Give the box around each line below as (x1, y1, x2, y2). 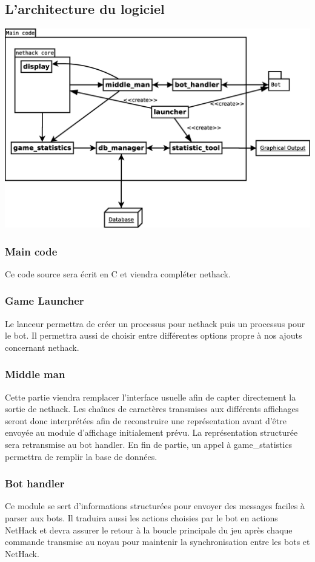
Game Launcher (5, 293, 84, 308)
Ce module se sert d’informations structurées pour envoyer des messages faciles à (5, 499, 305, 512)
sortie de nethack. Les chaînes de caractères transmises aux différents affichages (5, 402, 299, 415)
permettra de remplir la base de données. (5, 450, 157, 462)
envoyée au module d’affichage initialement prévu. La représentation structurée (5, 426, 298, 439)
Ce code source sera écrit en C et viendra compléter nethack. (5, 267, 231, 280)
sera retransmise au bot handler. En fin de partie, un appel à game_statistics (5, 438, 293, 450)
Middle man (5, 367, 65, 382)
